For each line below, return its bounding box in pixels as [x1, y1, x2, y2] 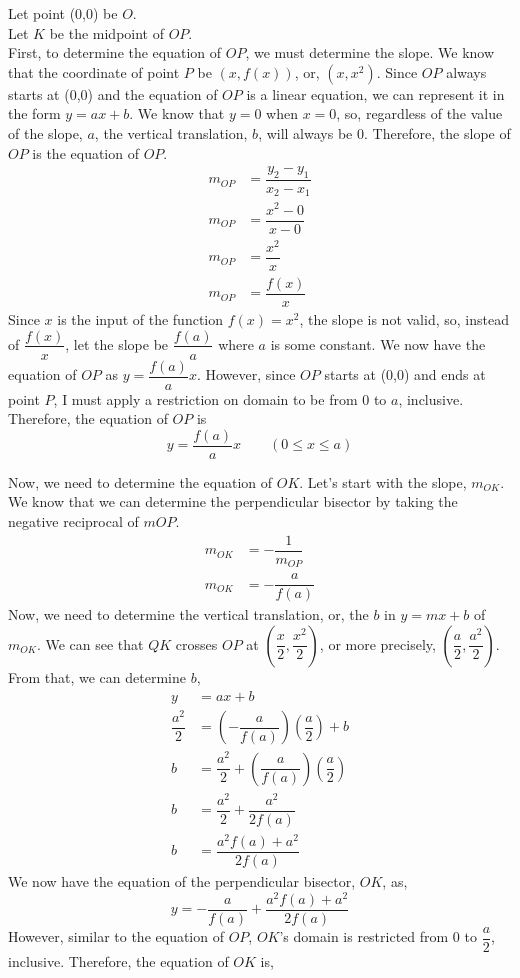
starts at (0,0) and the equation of [8, 83, 218, 104]
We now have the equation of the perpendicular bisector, [8, 871, 356, 892]
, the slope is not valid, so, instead [299, 308, 509, 329]
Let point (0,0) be [8, 3, 118, 23]
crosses [175, 633, 218, 654]
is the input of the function [57, 308, 224, 329]
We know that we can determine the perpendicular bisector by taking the [8, 491, 458, 512]
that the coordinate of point [8, 61, 180, 82]
